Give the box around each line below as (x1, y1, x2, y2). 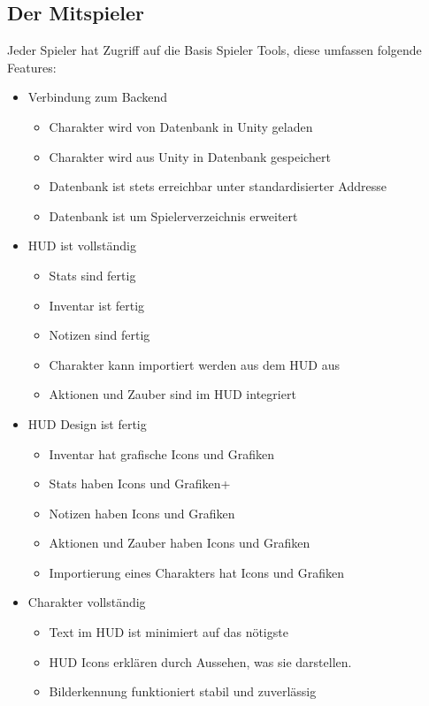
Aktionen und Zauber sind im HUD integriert (49, 385, 296, 403)
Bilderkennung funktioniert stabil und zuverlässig (49, 682, 317, 701)
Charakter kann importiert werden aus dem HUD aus (49, 355, 340, 373)
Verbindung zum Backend (27, 88, 168, 106)
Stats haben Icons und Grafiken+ (49, 474, 231, 493)
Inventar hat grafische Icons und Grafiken (49, 444, 274, 463)
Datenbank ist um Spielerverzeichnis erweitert (49, 206, 298, 225)
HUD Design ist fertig (27, 414, 147, 433)
